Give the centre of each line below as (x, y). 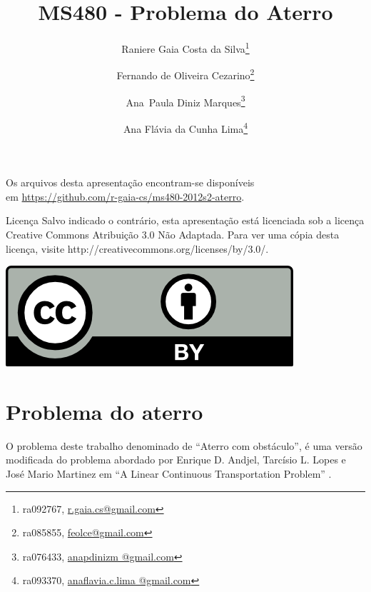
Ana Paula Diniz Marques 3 (185, 101)
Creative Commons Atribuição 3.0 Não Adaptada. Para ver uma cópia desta (173, 234)
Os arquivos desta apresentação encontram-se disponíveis (130, 182)
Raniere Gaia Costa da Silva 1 (185, 47)
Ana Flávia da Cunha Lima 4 (185, 127)
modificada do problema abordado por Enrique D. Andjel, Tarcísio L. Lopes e (176, 460)
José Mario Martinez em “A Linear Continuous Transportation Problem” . (169, 473)
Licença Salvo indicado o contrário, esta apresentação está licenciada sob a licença (185, 220)
